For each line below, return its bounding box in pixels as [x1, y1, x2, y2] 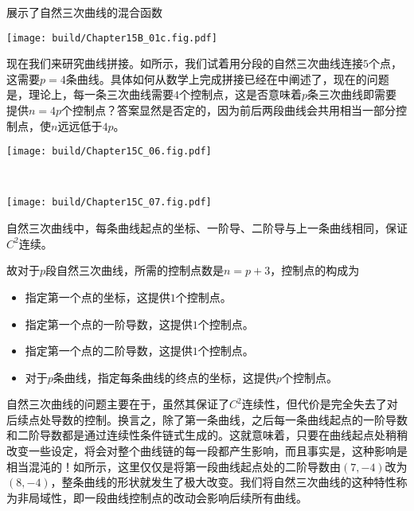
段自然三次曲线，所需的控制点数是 [45, 262, 225, 279]
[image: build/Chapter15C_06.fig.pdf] [6, 146, 212, 158]
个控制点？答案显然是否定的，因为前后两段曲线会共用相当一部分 [61, 102, 396, 119]
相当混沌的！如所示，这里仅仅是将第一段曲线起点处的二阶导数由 [6, 458, 341, 474]
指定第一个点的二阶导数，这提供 [25, 342, 193, 359]
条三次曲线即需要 [307, 86, 397, 103]
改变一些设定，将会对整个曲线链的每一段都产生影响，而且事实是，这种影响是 [6, 443, 408, 459]
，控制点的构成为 [270, 262, 360, 279]
